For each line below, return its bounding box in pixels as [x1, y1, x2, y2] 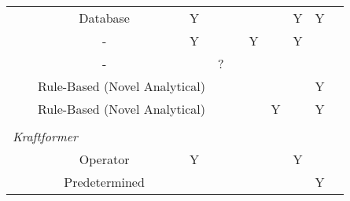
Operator [79, 150, 130, 168]
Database [79, 9, 130, 27]
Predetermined [64, 173, 145, 191]
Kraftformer [13, 127, 78, 145]
